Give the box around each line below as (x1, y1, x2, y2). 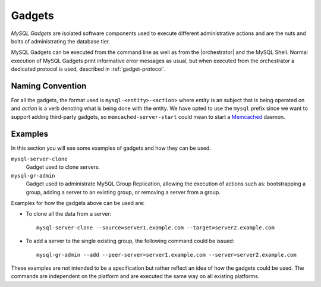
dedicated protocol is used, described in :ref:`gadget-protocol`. (11, 65, 166, 72)
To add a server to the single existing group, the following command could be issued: (26, 238, 235, 245)
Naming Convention (11, 81, 87, 91)
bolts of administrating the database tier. (11, 37, 110, 45)
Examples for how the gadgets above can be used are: (11, 200, 145, 207)
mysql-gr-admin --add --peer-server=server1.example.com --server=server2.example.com (36, 251, 297, 258)
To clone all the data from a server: (26, 210, 112, 217)
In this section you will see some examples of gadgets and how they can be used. (11, 144, 211, 152)
